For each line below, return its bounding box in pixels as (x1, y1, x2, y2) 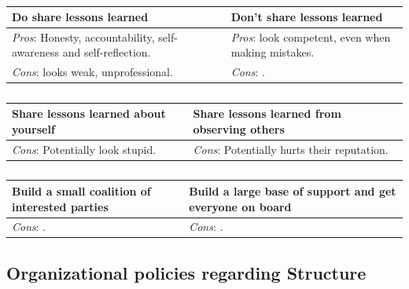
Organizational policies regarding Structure (6, 260, 367, 284)
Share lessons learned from (193, 105, 341, 122)
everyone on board (189, 198, 292, 214)
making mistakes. (230, 44, 315, 60)
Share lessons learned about (12, 105, 166, 122)
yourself (12, 120, 55, 137)
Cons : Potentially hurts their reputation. (193, 141, 389, 157)
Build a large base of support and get (189, 182, 396, 199)
